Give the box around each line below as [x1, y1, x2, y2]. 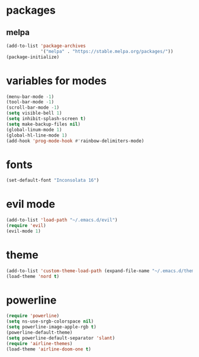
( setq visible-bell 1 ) [6, 110, 62, 116]
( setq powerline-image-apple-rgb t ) [6, 324, 97, 330]
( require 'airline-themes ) [6, 340, 73, 346]
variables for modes [6, 74, 107, 87]
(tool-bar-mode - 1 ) [6, 99, 54, 105]
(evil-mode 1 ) [6, 228, 41, 234]
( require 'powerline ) [6, 313, 60, 319]
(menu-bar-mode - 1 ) [6, 93, 54, 100]
